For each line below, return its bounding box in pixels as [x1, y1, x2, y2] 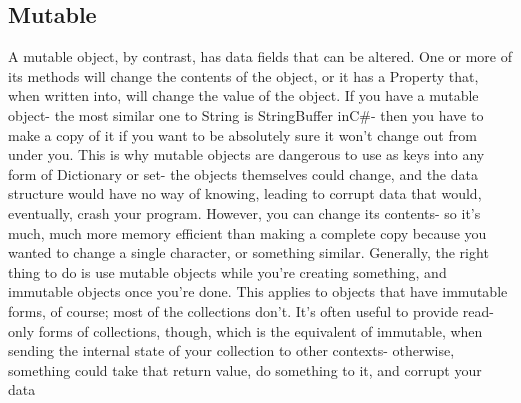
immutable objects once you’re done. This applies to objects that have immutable [8, 281, 508, 302]
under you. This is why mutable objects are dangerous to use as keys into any [8, 144, 485, 165]
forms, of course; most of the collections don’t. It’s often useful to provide [8, 300, 459, 321]
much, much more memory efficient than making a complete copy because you [8, 222, 487, 243]
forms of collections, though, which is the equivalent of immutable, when [38, 320, 483, 341]
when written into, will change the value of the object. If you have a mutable [8, 85, 479, 106]
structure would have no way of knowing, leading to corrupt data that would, [8, 183, 482, 204]
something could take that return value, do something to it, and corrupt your [8, 359, 482, 380]
